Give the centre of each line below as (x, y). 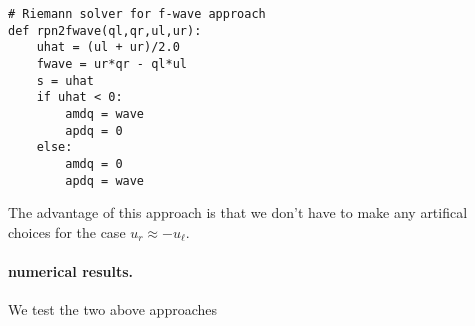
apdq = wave (105, 180)
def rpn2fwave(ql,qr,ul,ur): (105, 30)
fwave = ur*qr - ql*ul (111, 63)
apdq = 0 (94, 130)
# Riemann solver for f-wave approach (137, 14)
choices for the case (67, 231)
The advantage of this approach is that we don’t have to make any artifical (238, 212)
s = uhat (65, 80)
